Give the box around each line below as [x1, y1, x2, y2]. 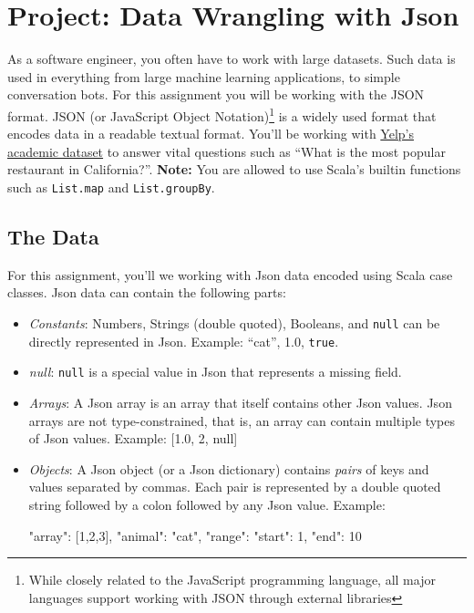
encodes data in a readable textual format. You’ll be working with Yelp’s [7, 124, 414, 143]
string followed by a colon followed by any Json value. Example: [28, 494, 386, 514]
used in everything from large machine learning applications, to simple [7, 67, 400, 86]
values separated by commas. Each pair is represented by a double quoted [28, 477, 441, 496]
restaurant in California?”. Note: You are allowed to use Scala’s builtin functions [7, 160, 461, 179]
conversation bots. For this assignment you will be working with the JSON [7, 85, 425, 104]
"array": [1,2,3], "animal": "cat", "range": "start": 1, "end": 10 [28, 525, 362, 545]
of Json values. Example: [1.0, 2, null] [28, 429, 238, 448]
